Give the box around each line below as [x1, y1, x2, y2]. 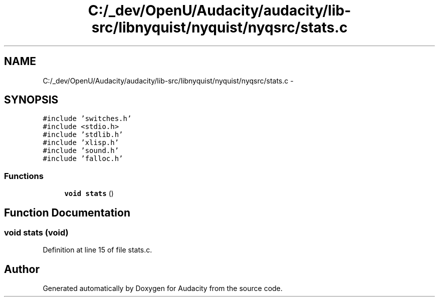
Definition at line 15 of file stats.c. [43, 245, 152, 254]
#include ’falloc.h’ [43, 154, 123, 163]
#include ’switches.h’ [43, 114, 132, 123]
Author [4, 262, 40, 275]
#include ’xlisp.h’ [43, 138, 119, 147]
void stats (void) [4, 227, 69, 238]
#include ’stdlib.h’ [43, 130, 123, 139]
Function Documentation [4, 206, 130, 219]
